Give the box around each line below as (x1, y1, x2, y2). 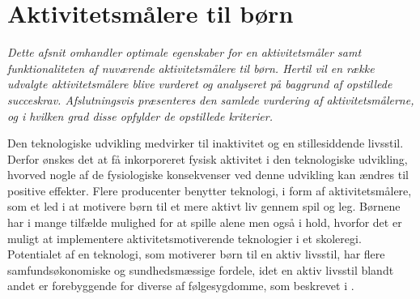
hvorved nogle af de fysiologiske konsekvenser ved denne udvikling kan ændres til (7, 166, 409, 183)
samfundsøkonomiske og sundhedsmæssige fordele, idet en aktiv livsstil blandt (7, 261, 394, 278)
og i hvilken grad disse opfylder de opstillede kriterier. (7, 107, 274, 124)
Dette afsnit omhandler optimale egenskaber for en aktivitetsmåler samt (7, 44, 362, 61)
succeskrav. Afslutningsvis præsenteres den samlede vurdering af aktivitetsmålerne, (7, 91, 414, 108)
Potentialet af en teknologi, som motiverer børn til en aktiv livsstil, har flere (7, 246, 385, 263)
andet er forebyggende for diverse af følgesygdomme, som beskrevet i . (7, 277, 354, 294)
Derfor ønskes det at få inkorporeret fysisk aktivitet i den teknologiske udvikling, (7, 150, 408, 167)
